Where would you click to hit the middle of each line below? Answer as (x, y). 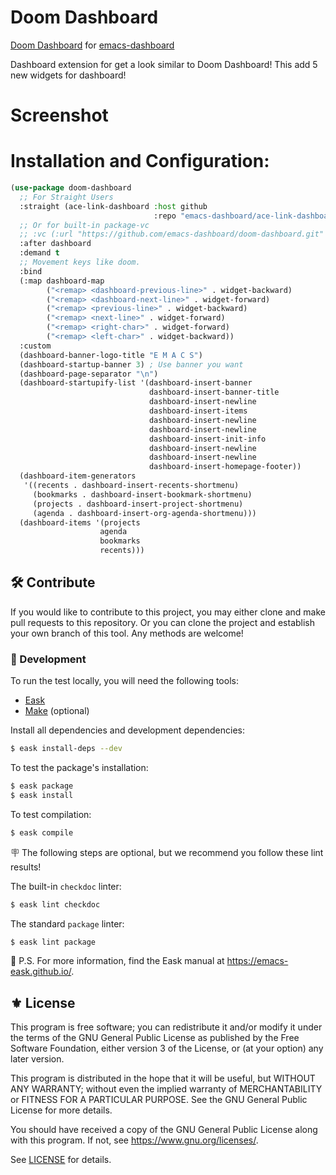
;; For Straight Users (66, 197)
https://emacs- (257, 961)
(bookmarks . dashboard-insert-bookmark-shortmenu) (142, 494)
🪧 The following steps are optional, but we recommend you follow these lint (167, 852)
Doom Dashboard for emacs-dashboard (92, 45)
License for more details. (61, 1110)
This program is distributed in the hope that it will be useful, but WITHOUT (163, 1078)
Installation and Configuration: (140, 161)
